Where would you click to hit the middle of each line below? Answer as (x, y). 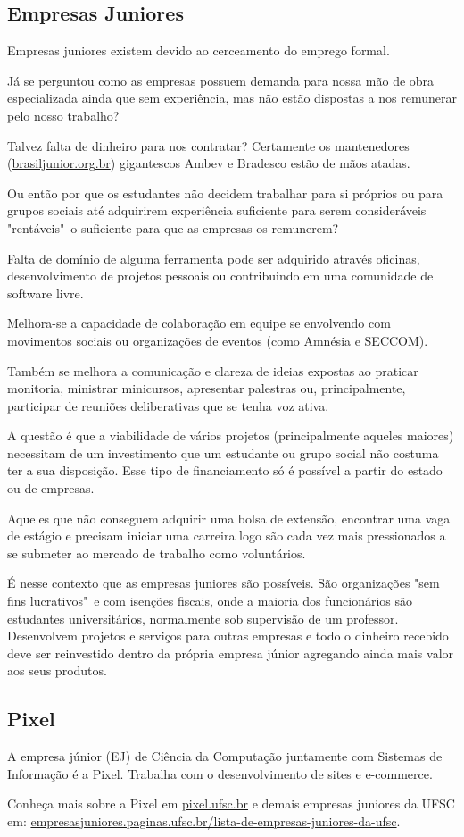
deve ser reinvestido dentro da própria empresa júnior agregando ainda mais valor (231, 653)
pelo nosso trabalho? (63, 115)
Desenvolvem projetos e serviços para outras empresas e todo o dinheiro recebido (228, 636)
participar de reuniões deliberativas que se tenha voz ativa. (168, 405)
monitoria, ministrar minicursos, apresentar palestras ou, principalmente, (207, 388)
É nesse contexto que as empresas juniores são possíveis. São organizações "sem (224, 583)
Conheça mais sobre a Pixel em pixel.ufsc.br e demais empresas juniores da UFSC (231, 804)
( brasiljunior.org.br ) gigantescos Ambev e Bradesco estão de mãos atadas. (209, 163)
